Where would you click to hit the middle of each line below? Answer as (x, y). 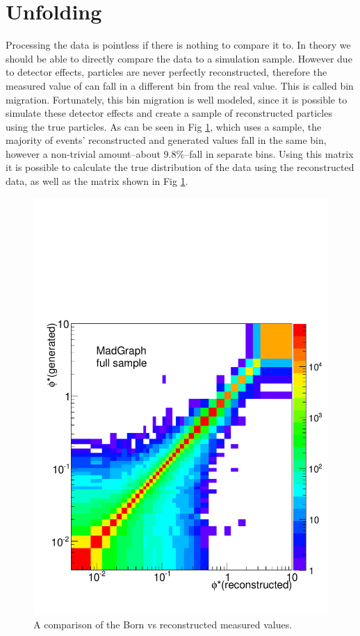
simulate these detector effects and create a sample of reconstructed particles (169, 113)
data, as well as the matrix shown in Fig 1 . (97, 181)
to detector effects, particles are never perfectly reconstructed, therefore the (166, 72)
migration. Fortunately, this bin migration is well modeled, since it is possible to (177, 99)
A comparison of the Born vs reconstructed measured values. (163, 625)
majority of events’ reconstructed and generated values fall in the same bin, (166, 140)
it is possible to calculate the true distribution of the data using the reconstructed (180, 167)
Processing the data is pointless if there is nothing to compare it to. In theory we (178, 45)
